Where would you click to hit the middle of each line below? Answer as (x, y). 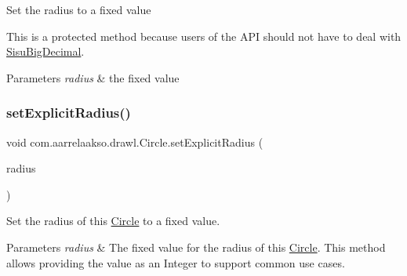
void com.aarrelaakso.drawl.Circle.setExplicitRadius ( (135, 142)
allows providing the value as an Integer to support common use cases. (176, 262)
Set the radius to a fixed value (79, 9)
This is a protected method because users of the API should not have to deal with (204, 36)
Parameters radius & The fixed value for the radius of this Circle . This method (196, 247)
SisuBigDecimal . (45, 51)
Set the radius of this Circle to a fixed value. (113, 221)
